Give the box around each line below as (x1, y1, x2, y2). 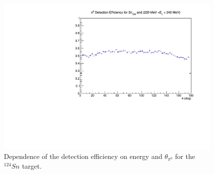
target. (22, 160, 42, 171)
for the (175, 151, 195, 161)
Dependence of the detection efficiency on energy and (4, 151, 162, 161)
